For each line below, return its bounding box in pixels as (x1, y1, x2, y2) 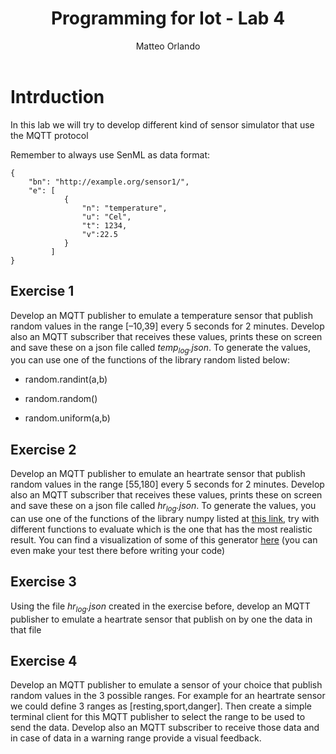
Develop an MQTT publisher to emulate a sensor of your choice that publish (10, 679, 323, 691)
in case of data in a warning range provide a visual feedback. (10, 732, 262, 744)
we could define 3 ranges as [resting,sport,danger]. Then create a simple (10, 700, 313, 712)
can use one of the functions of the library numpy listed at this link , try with (10, 512, 320, 524)
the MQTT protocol (10, 129, 89, 141)
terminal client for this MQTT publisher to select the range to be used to (10, 711, 306, 723)
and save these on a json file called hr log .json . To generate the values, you (10, 500, 317, 514)
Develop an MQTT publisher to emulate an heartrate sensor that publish (10, 468, 306, 480)
